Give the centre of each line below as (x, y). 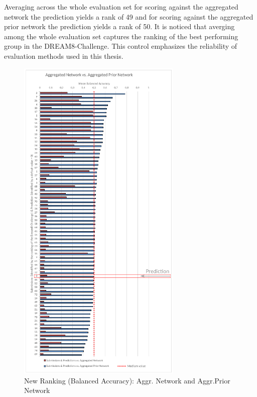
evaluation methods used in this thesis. (64, 56)
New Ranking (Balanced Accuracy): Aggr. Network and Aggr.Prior (127, 380)
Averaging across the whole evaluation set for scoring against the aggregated (121, 7)
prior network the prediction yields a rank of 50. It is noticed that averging (119, 26)
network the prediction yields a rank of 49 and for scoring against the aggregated (129, 16)
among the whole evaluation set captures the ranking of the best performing (121, 36)
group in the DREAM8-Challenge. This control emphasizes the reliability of (121, 46)
